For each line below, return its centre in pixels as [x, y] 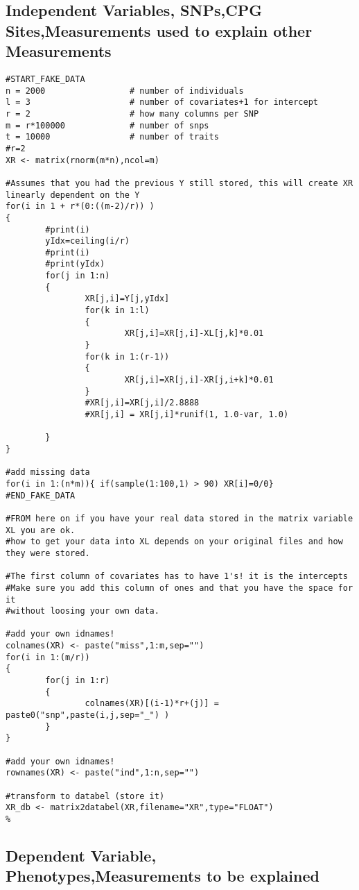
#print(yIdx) [75, 264]
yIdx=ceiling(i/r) [87, 241]
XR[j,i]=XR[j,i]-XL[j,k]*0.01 [194, 334]
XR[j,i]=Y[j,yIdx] [127, 299]
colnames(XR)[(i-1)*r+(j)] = [152, 704]
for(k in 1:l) [117, 311]
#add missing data [48, 472]
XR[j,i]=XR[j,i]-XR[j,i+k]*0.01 [199, 380]
